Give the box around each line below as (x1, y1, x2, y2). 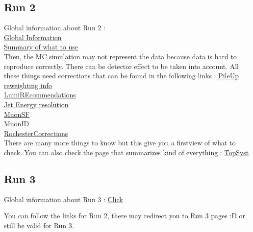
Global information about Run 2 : (4, 23, 105, 33)
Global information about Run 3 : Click (4, 194, 123, 204)
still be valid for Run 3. (4, 220, 74, 230)
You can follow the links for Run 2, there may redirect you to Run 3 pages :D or (4, 210, 246, 221)
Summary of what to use (4, 42, 78, 52)
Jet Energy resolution (4, 99, 69, 109)
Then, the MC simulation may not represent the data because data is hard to (4, 51, 237, 61)
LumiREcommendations (4, 90, 76, 100)
